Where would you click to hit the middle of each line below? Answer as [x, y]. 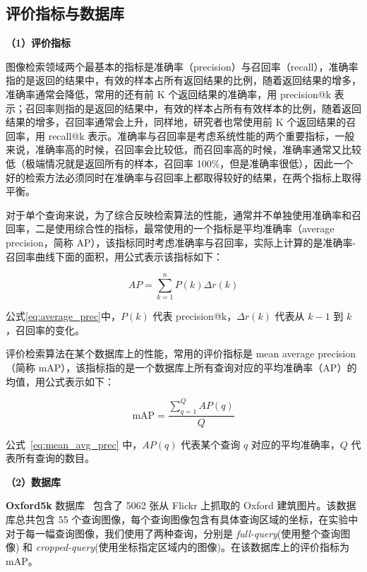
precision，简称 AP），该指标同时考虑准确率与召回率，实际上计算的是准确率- [181, 242]
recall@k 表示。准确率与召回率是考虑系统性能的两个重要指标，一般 [201, 135]
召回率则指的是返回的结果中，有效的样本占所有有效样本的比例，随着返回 [193, 108]
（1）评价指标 [38, 43]
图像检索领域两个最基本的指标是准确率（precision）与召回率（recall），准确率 [182, 66]
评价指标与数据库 [65, 13]
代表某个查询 [211, 444]
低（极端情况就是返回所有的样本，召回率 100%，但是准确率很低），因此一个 [180, 163]
